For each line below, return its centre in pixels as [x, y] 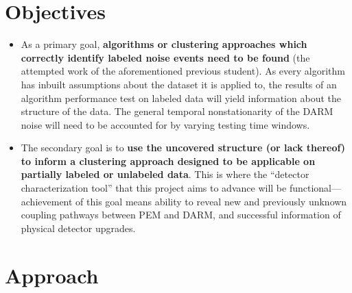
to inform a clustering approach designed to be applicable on [168, 161]
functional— [315, 188]
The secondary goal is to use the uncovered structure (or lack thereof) [183, 148]
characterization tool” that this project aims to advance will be [154, 188]
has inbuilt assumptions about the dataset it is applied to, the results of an [179, 84]
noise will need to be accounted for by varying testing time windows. [165, 124]
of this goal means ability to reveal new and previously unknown [211, 201]
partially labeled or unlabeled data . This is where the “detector [165, 174]
